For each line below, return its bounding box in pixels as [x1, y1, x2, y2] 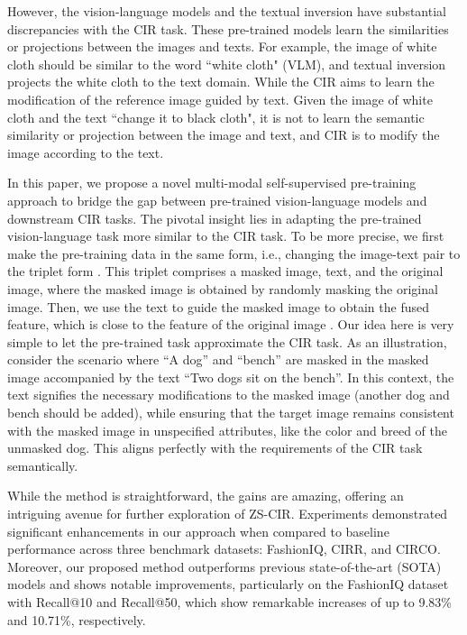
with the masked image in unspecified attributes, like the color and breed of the [7, 420, 448, 439]
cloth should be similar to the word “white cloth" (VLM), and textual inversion [7, 54, 446, 73]
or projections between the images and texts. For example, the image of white [7, 37, 437, 56]
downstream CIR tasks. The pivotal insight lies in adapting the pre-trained [7, 208, 422, 227]
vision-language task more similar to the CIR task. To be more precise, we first [7, 226, 444, 245]
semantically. [7, 456, 78, 474]
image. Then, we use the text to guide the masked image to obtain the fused [7, 297, 430, 316]
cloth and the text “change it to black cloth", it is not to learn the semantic [7, 107, 425, 126]
